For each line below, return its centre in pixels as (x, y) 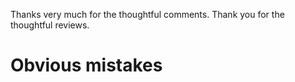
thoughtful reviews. (50, 25)
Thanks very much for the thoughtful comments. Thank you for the (147, 14)
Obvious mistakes (86, 65)
